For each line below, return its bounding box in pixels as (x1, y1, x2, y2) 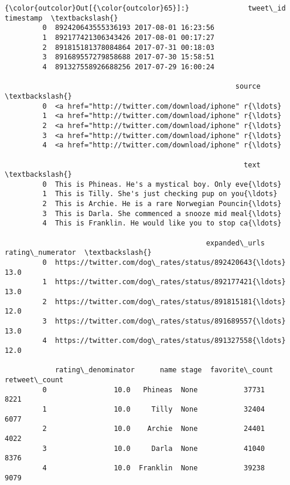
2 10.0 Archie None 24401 (42, 425, 265, 433)
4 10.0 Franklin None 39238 (42, 463, 265, 472)
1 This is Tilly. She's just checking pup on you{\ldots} (42, 190, 278, 198)
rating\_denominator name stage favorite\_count (54, 366, 274, 375)
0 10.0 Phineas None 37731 (42, 385, 265, 394)
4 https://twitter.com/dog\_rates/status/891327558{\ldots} (42, 336, 286, 345)
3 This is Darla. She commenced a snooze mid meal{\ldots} (42, 209, 282, 218)
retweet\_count (5, 375, 64, 384)
